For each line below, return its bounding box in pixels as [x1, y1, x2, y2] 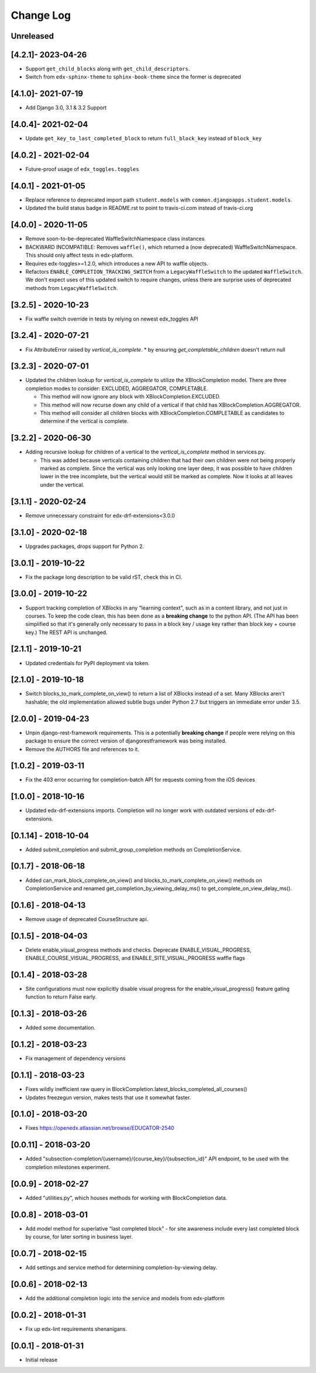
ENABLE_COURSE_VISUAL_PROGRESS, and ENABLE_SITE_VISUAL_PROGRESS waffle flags [25, 955, 245, 962]
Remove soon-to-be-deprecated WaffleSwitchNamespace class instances [25, 235, 205, 243]
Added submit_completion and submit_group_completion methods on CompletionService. [25, 846, 242, 853]
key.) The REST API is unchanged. [25, 629, 108, 636]
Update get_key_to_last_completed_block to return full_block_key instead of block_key [25, 135, 262, 142]
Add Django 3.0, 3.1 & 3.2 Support [25, 104, 107, 111]
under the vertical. [40, 481, 85, 488]
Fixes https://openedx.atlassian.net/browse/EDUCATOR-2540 [25, 1125, 175, 1132]
